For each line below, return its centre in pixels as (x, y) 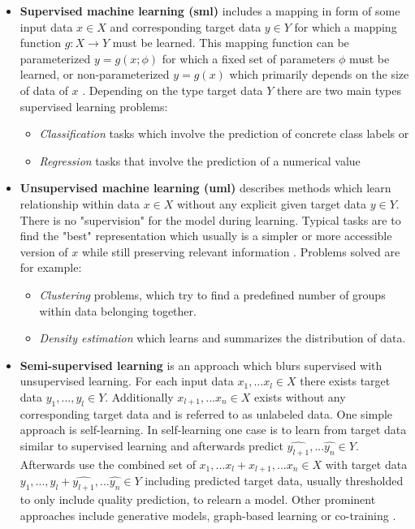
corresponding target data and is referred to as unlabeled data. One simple (206, 413)
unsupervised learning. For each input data (127, 381)
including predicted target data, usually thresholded (274, 481)
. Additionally (139, 396)
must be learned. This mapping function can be (231, 43)
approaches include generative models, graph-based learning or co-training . (208, 515)
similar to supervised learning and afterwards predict (151, 445)
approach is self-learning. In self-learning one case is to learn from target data (213, 430)
